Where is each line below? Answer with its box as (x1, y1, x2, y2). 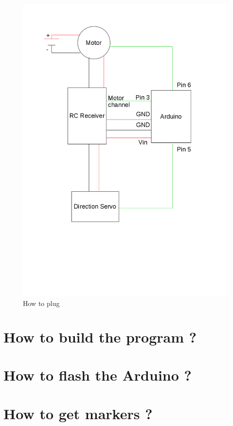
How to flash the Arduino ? (3, 365, 192, 385)
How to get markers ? (3, 403, 153, 423)
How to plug (23, 298, 60, 308)
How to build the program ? (3, 327, 197, 347)
